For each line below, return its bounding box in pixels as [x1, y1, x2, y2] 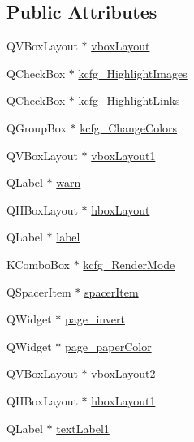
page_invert [64, 310, 125, 327]
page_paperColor [64, 337, 152, 354]
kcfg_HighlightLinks [78, 92, 180, 109]
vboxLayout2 [91, 365, 156, 382]
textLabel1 [56, 419, 110, 436]
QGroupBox [6, 119, 67, 136]
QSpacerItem [6, 283, 71, 300]
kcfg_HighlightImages [78, 64, 188, 81]
